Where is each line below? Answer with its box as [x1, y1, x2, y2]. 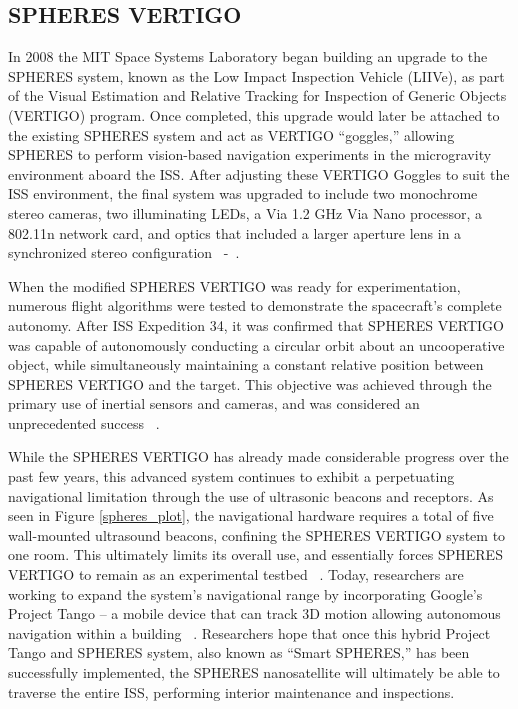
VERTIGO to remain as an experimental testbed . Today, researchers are [8, 564, 464, 585]
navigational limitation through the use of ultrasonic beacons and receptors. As [8, 485, 494, 506]
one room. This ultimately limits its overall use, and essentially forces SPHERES [8, 544, 503, 565]
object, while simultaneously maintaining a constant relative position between [8, 354, 484, 375]
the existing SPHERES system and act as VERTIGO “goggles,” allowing [8, 124, 455, 145]
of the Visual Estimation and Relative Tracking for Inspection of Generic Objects [8, 85, 507, 106]
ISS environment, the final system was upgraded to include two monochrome [8, 183, 478, 204]
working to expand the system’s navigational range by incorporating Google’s [8, 583, 483, 604]
